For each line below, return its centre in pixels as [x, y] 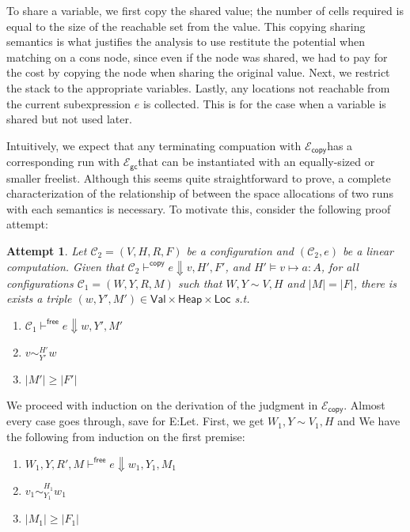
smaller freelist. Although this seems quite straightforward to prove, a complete [199, 177]
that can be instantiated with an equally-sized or [256, 162]
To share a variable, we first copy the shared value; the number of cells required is [205, 10]
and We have [369, 421]
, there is [375, 283]
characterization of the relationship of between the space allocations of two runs [200, 193]
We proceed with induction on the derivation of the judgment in [162, 404]
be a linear [368, 251]
